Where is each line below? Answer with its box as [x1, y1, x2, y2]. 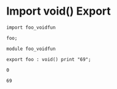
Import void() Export [6, 4, 111, 18]
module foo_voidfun [6, 46, 56, 52]
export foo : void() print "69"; [6, 56, 91, 62]
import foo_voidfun [6, 24, 56, 30]
